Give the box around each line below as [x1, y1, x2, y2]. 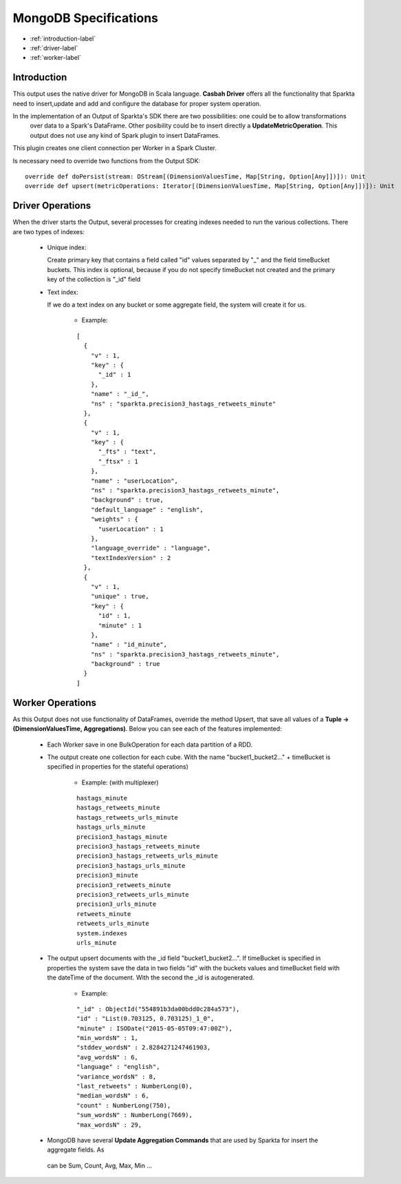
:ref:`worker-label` [30, 54, 82, 62]
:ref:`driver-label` [30, 43, 78, 52]
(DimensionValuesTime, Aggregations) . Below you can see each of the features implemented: [12, 725, 282, 733]
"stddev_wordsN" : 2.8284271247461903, [76, 1043, 211, 1052]
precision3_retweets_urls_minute [76, 891, 189, 898]
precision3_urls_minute [76, 900, 157, 908]
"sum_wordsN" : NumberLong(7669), [76, 1111, 193, 1119]
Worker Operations [12, 696, 96, 709]
